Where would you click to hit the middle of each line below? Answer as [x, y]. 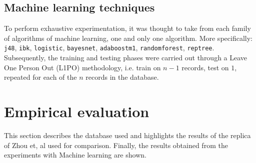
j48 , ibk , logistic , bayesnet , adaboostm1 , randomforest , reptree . [109, 48]
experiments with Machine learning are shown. [75, 155]
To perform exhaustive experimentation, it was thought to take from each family [127, 28]
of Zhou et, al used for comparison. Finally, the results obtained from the [116, 145]
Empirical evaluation [77, 111]
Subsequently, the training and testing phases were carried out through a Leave [126, 58]
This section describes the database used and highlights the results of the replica [127, 135]
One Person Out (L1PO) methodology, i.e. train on [82, 67]
